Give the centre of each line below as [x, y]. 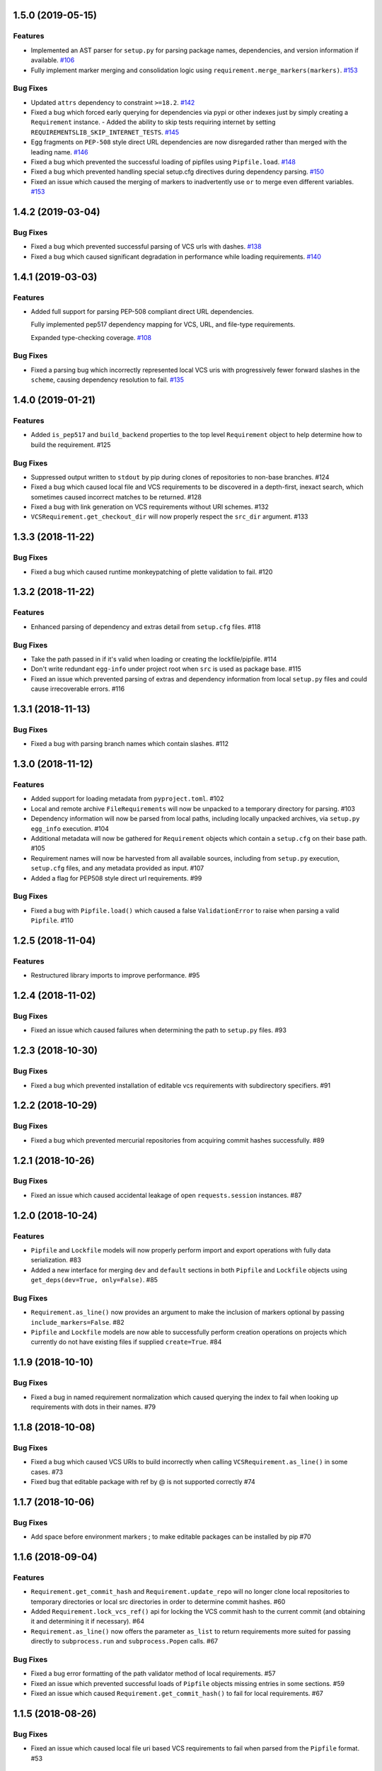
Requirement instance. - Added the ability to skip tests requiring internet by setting [153, 122]
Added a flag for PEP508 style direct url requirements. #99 [116, 878]
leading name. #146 [59, 152]
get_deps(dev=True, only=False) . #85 [94, 1280]
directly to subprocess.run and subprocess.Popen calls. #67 [125, 1641]
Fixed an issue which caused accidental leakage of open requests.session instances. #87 [166, 1195]
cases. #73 [47, 1472]
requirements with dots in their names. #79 [93, 1407]
